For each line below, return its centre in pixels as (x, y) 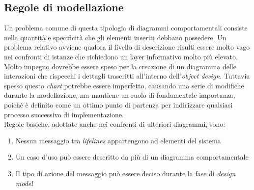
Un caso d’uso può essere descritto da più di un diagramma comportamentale (132, 157)
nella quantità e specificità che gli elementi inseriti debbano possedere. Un (115, 37)
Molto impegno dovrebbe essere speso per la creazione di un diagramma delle (120, 66)
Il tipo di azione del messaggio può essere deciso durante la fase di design (126, 173)
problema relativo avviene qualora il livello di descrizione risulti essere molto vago (127, 47)
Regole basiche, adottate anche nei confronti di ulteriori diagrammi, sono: (115, 124)
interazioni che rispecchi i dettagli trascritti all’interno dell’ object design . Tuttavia (127, 76)
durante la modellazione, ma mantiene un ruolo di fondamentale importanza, (120, 95)
